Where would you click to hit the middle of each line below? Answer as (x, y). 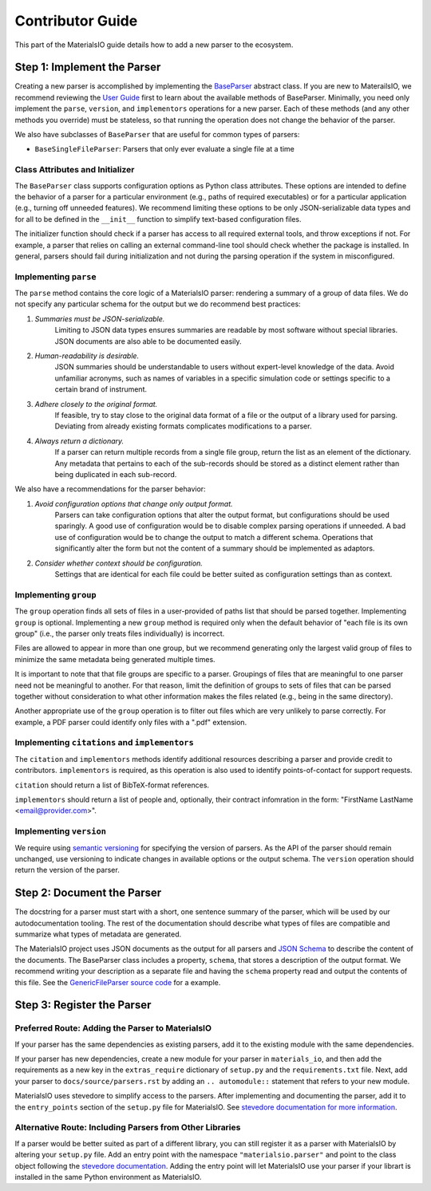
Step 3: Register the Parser (83, 1005)
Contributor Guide (76, 21)
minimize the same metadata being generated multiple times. (115, 659)
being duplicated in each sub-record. (116, 474)
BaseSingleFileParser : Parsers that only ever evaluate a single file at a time (164, 149)
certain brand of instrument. (101, 389)
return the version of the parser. (67, 870)
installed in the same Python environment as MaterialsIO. (108, 1177)
